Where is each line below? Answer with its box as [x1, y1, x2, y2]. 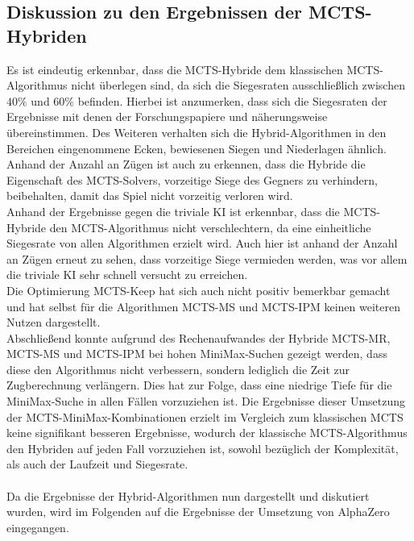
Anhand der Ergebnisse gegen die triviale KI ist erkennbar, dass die [6, 202, 340, 219]
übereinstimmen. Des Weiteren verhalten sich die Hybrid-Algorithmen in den [6, 123, 387, 140]
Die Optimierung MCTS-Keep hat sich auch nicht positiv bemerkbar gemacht [6, 281, 391, 298]
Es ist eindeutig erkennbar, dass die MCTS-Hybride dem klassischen [6, 60, 343, 77]
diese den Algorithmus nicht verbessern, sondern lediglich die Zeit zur [6, 360, 350, 377]
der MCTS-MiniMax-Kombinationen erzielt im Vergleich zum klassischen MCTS [6, 408, 404, 425]
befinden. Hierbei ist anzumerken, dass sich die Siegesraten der [77, 92, 387, 109]
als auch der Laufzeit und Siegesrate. [6, 456, 188, 472]
